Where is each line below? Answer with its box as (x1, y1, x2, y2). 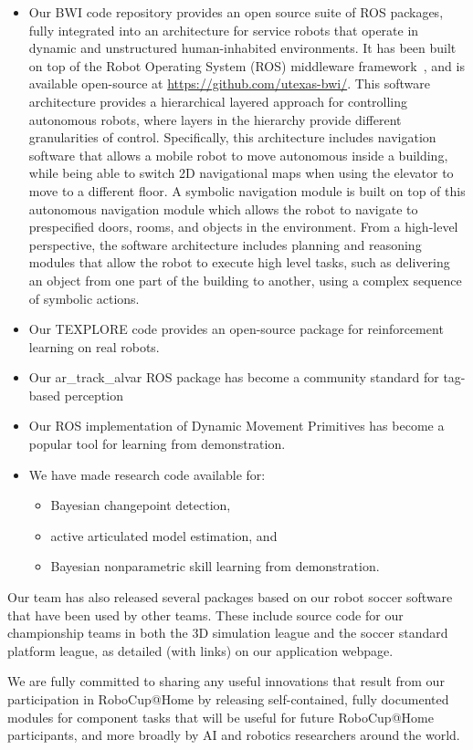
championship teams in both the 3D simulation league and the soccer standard (7, 623, 448, 642)
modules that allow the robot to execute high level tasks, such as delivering (28, 253, 450, 272)
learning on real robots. (28, 337, 160, 356)
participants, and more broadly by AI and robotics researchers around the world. (7, 725, 460, 745)
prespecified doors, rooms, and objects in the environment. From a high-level (28, 217, 458, 236)
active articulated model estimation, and (50, 526, 278, 545)
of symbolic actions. (28, 288, 140, 307)
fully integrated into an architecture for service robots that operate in (28, 20, 419, 39)
